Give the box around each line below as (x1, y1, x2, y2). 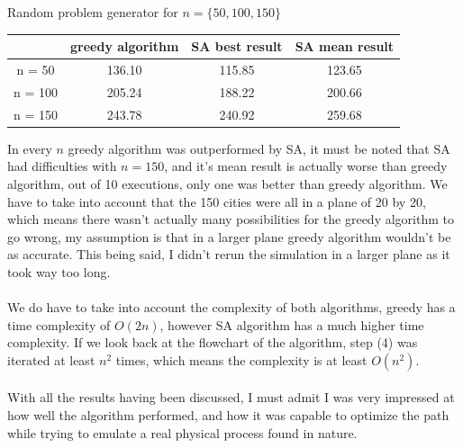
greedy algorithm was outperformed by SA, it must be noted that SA (68, 139, 450, 157)
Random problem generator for (7, 3, 178, 21)
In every (7, 139, 52, 157)
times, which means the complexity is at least (115, 350, 368, 369)
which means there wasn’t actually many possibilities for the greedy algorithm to (7, 210, 454, 228)
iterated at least (7, 350, 95, 369)
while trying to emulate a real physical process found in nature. (7, 423, 358, 442)
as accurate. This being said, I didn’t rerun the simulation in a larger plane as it (7, 245, 450, 264)
